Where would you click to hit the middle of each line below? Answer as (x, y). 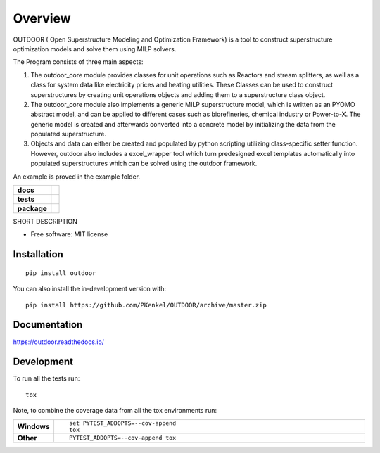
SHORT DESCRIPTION (45, 222)
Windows (33, 426)
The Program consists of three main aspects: (78, 62)
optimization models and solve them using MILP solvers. (95, 49)
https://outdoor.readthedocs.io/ (59, 342)
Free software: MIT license (69, 234)
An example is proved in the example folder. (77, 177)
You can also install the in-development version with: (90, 289)
